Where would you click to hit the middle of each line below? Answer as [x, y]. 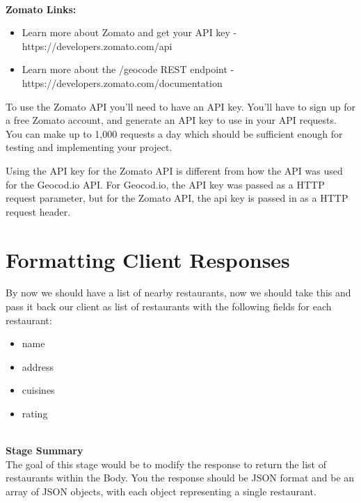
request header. [38, 211]
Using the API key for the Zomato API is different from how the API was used [174, 170]
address [38, 366]
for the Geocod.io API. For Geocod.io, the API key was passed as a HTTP [165, 184]
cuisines [38, 390]
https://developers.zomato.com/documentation [122, 82]
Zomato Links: [41, 9]
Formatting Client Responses [148, 259]
